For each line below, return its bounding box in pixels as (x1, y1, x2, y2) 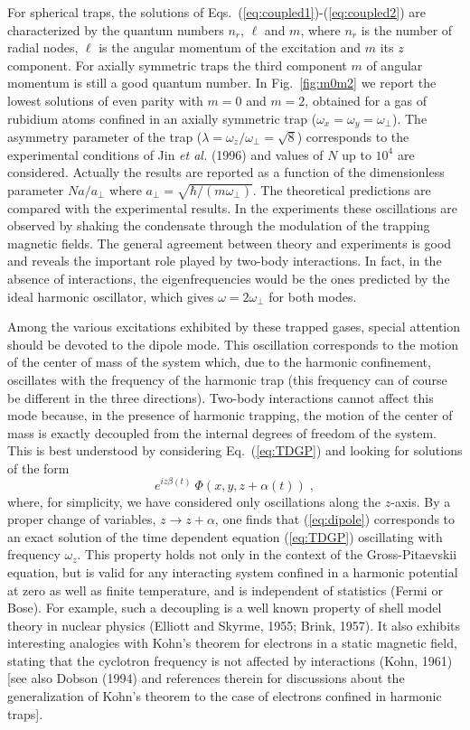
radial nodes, (7, 38, 79, 57)
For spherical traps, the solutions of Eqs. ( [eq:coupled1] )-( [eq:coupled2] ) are (7, 3, 427, 21)
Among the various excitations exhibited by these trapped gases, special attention (7, 317, 461, 336)
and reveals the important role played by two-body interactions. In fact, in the (7, 251, 442, 270)
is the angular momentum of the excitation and (99, 38, 362, 57)
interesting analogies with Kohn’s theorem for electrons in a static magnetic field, (7, 633, 457, 652)
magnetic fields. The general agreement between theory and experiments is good (7, 233, 452, 252)
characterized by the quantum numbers (7, 20, 224, 39)
